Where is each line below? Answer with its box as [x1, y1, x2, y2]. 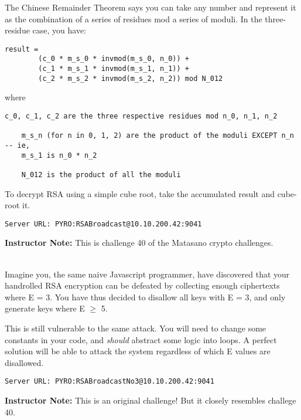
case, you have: [32, 24, 87, 36]
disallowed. [5, 356, 44, 368]
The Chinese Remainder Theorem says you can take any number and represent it [5, 1, 296, 13]
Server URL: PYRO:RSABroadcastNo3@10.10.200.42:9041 [5, 377, 214, 386]
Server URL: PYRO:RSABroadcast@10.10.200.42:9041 [5, 219, 202, 228]
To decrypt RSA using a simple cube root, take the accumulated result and [5, 187, 275, 199]
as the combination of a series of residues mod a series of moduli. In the [5, 12, 262, 25]
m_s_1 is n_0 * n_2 [21, 151, 97, 160]
